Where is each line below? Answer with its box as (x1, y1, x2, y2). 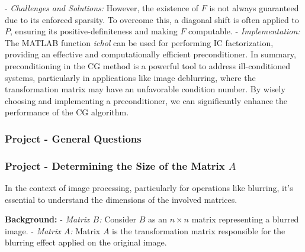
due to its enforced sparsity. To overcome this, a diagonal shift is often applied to (5, 13, 299, 25)
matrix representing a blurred (191, 213, 299, 225)
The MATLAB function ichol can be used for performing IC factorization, (5, 36, 274, 49)
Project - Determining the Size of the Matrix (5, 158, 225, 173)
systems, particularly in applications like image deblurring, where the (5, 71, 256, 83)
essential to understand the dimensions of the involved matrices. (5, 193, 237, 205)
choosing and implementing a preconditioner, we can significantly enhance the (5, 94, 288, 106)
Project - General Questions (5, 131, 142, 146)
